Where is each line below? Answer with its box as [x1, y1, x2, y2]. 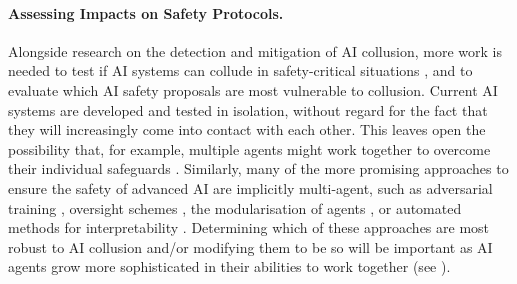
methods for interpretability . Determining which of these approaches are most [8, 217, 490, 238]
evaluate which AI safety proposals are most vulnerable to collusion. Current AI [8, 79, 498, 100]
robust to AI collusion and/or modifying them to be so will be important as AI [8, 236, 493, 257]
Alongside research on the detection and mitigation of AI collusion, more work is [8, 40, 502, 61]
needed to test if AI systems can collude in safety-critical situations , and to [8, 60, 473, 81]
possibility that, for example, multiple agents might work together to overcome [8, 138, 491, 159]
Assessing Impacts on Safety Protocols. [8, 2, 284, 23]
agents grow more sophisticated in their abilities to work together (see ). [8, 256, 451, 277]
